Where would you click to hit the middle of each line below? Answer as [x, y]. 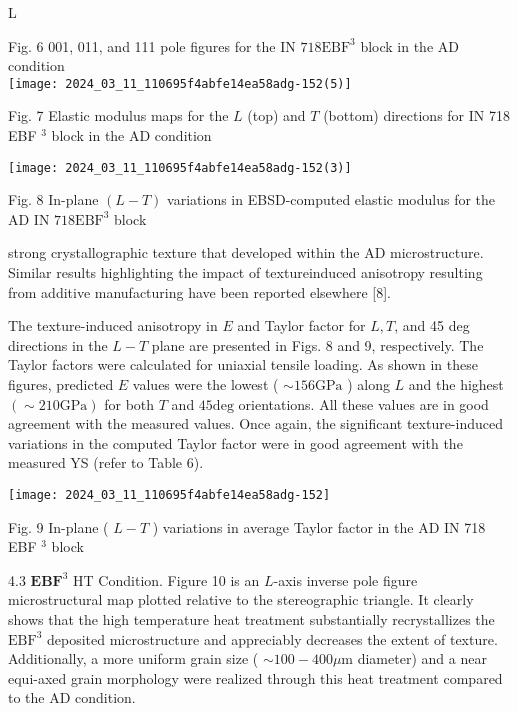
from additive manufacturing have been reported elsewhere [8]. [199, 291]
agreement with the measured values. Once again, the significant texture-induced [255, 423]
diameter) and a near [422, 658]
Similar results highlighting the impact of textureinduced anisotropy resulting [245, 272]
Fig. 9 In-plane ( [58, 526]
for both [129, 403]
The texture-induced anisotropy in [113, 325]
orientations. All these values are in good [363, 403]
